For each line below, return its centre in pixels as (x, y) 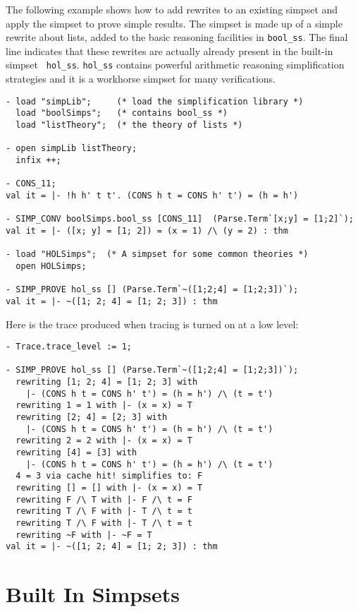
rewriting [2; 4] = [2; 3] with (92, 418)
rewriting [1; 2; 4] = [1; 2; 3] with (107, 382)
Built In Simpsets (93, 594)
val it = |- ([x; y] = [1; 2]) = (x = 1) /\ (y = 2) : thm (147, 230)
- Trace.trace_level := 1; (69, 347)
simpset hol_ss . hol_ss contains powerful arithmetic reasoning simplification (175, 65)
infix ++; (38, 160)
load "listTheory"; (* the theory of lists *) (129, 125)
